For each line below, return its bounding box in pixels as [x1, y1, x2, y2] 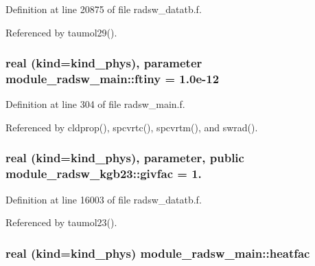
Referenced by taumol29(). [5, 25, 117, 39]
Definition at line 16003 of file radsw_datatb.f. [5, 192, 202, 206]
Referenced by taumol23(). [5, 215, 117, 230]
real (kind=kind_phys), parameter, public [5, 149, 244, 166]
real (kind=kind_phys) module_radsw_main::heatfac [5, 244, 310, 261]
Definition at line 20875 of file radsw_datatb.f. [5, 2, 202, 16]
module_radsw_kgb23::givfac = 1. [5, 165, 202, 182]
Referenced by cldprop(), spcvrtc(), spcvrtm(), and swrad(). [5, 120, 258, 134]
